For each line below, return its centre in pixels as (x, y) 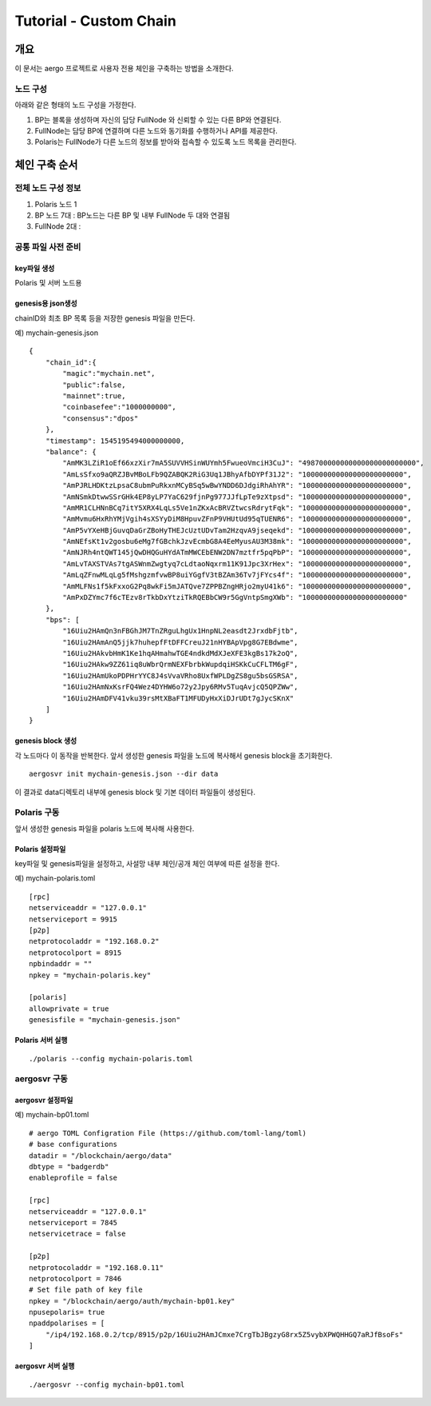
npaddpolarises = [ (67, 1323)
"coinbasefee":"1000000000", (120, 407)
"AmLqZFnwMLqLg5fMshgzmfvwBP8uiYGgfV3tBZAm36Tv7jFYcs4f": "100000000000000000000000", (237, 575)
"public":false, (94, 385)
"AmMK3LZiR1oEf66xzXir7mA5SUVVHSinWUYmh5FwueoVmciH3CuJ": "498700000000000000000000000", (243, 463)
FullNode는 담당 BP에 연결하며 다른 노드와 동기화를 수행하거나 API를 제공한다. (156, 130)
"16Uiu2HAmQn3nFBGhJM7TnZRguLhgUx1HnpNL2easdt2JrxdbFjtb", (180, 631)
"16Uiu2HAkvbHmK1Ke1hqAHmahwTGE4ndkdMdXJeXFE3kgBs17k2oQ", (180, 653)
